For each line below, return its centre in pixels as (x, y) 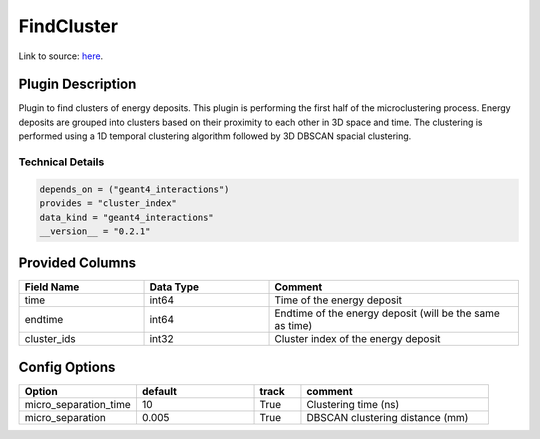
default (159, 391)
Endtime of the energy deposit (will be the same (387, 313)
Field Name (52, 287)
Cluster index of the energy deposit (357, 339)
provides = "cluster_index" (108, 203)
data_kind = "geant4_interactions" (126, 217)
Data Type (174, 287)
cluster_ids (50, 339)
